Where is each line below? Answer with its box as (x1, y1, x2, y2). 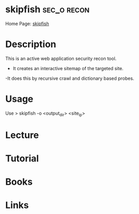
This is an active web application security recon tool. (5, 55, 117, 61)
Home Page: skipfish (5, 20, 49, 27)
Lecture (5, 129, 39, 141)
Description (5, 38, 56, 50)
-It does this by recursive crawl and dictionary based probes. (5, 75, 134, 81)
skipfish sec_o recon (5, 4, 90, 15)
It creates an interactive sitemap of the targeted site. (12, 65, 124, 71)
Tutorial (5, 153, 39, 164)
